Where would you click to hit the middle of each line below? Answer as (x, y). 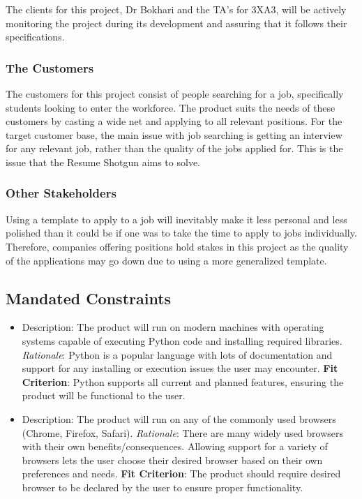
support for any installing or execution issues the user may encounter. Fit (180, 368)
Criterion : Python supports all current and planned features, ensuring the (183, 381)
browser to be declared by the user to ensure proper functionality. (163, 487)
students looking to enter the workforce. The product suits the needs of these (171, 107)
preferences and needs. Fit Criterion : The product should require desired (181, 474)
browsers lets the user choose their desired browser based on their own (172, 460)
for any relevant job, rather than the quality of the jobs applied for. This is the (174, 148)
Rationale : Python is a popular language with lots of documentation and (177, 354)
